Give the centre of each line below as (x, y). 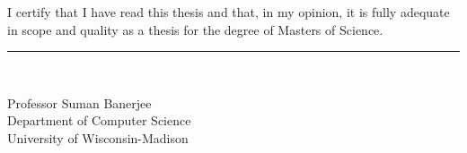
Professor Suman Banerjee (79, 102)
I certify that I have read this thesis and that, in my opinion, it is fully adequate (229, 12)
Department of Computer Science (99, 120)
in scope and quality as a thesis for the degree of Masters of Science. (195, 29)
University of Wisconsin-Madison (98, 137)
